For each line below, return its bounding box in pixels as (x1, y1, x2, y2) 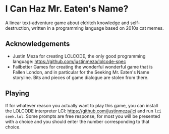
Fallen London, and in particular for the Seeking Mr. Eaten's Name (12, 69, 150, 75)
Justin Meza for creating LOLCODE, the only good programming (12, 53, 146, 59)
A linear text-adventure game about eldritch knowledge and (5, 20, 130, 26)
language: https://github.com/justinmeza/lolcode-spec (12, 58, 126, 64)
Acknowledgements (5, 40, 70, 48)
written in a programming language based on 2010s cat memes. (31, 25, 164, 31)
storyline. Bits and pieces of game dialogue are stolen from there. (12, 74, 149, 81)
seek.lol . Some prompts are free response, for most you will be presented (5, 113, 160, 119)
